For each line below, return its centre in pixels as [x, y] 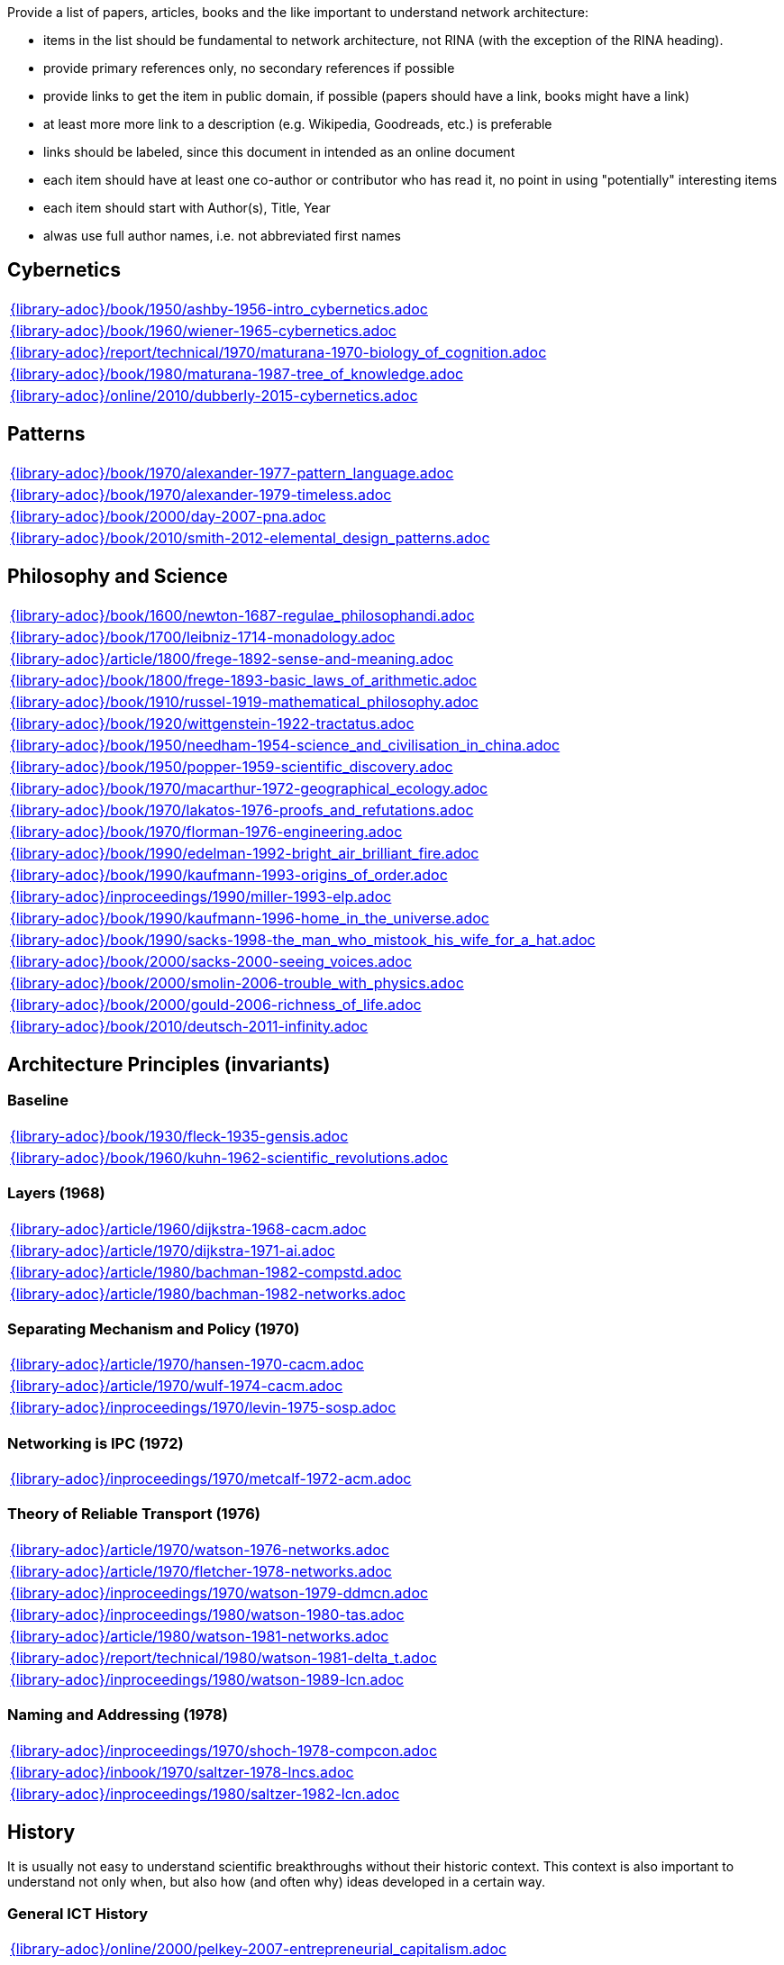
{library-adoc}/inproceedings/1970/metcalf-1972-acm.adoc [211, 1478]
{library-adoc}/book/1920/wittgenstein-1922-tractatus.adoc [212, 723]
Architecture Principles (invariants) [169, 1064]
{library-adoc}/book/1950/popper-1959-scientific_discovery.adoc [232, 766]
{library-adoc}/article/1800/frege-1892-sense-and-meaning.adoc [232, 658]
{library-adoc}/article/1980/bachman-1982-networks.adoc [208, 1293]
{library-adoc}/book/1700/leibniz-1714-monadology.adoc [203, 637]
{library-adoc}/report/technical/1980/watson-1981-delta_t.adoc [223, 1657]
